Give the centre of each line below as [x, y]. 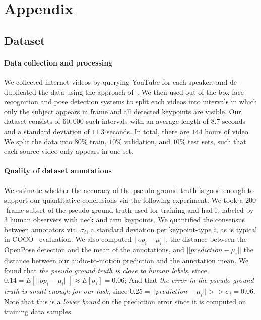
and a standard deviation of [47, 131]
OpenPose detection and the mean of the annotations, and [94, 250]
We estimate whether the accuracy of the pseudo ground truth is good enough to [129, 190]
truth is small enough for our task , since [66, 291]
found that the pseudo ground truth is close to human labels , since [106, 270]
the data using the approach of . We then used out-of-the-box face [141, 91]
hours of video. [227, 131]
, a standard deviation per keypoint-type [149, 229]
